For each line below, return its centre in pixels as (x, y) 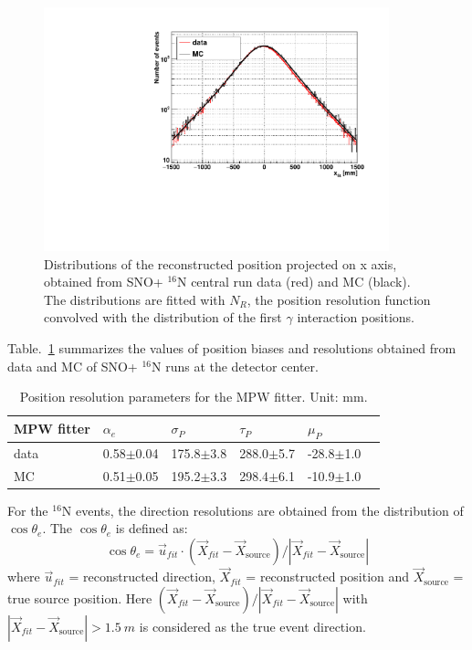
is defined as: (152, 528)
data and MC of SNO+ (73, 366)
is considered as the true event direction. (252, 626)
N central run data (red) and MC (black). (294, 282)
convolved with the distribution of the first (163, 317)
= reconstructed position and (328, 577)
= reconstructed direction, (142, 577)
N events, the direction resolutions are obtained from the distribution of (262, 510)
